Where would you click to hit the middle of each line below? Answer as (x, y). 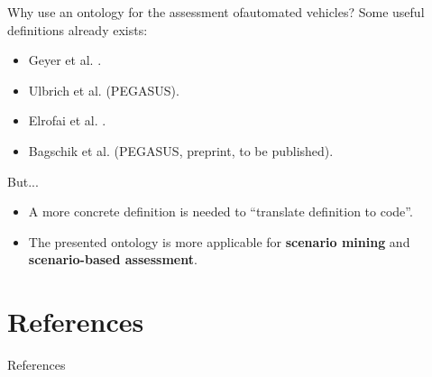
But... (23, 181)
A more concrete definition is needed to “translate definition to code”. (221, 211)
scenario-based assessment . (113, 259)
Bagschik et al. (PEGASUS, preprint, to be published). (181, 150)
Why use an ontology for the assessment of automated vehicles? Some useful (216, 12)
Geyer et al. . (65, 60)
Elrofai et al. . (67, 120)
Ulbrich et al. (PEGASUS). (104, 90)
